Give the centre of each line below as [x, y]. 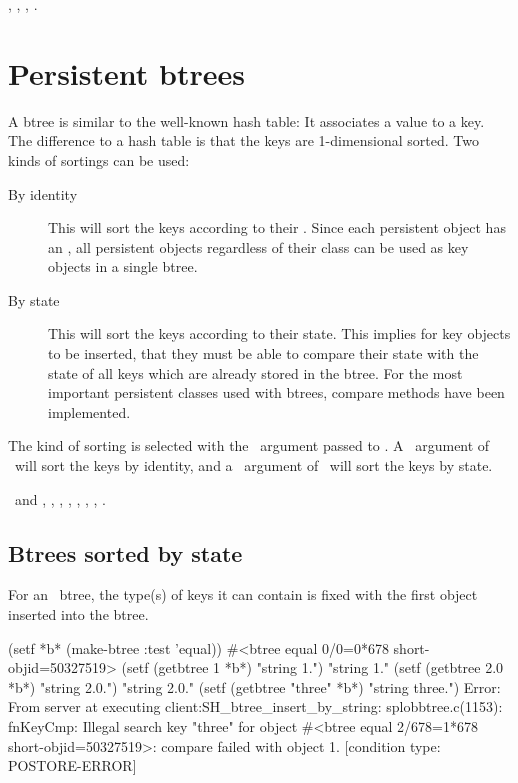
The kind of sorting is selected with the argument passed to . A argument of [249, 445]
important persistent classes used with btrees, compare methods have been [276, 392]
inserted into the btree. [78, 614]
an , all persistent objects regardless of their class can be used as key [258, 246]
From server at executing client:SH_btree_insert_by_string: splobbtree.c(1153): [255, 706]
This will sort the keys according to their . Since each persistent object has [277, 227]
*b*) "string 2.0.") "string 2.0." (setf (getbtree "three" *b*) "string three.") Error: [254, 686]
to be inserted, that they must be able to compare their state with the [263, 353]
